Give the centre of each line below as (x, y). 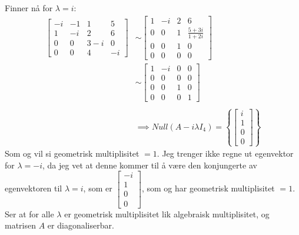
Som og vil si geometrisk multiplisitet (72, 153)
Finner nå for (29, 8)
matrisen (21, 225)
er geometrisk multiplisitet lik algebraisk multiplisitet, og (167, 214)
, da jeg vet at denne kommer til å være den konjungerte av (150, 165)
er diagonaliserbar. (81, 225)
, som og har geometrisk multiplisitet (208, 188)
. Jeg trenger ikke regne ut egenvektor (225, 153)
